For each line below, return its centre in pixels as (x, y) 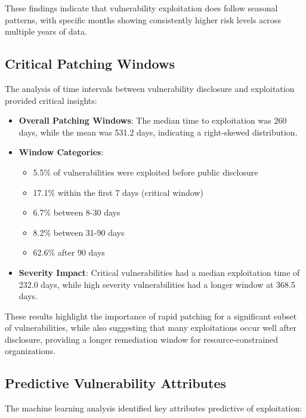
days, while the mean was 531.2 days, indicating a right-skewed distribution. (158, 132)
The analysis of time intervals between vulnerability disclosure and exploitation (150, 88)
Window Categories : (61, 152)
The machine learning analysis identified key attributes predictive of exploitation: (154, 408)
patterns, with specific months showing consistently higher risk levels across (143, 19)
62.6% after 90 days (69, 252)
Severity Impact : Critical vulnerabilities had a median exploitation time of (159, 272)
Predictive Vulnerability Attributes (116, 383)
